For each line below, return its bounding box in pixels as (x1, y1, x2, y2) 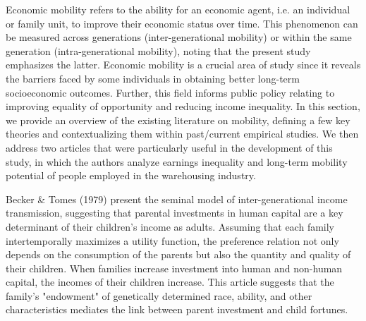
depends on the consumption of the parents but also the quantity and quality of (6, 247, 351, 262)
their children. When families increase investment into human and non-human (6, 260, 343, 275)
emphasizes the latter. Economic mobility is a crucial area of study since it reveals (6, 57, 361, 72)
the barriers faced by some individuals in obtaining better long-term (6, 71, 300, 85)
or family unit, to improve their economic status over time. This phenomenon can (6, 16, 358, 30)
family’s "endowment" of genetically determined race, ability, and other (6, 288, 312, 303)
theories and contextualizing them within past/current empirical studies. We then (6, 126, 359, 141)
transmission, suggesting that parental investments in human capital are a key (6, 205, 343, 220)
